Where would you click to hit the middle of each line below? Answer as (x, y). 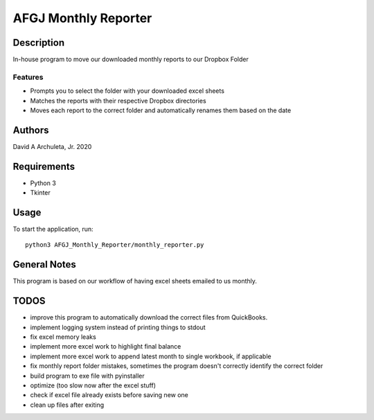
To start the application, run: (53, 229)
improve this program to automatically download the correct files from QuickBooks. (149, 317)
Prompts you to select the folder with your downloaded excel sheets (127, 91)
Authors (31, 130)
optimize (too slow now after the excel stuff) (93, 385)
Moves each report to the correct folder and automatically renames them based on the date (161, 110)
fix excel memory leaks (63, 337)
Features (28, 77)
